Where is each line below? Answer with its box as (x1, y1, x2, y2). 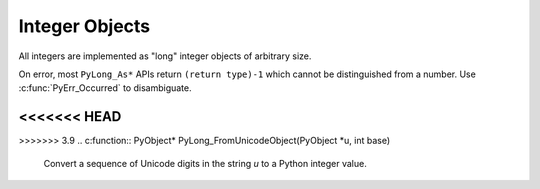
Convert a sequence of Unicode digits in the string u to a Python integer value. (43, 157, 367, 169)
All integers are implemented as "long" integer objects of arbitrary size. (18, 50, 312, 62)
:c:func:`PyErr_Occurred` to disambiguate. (18, 82, 192, 94)
